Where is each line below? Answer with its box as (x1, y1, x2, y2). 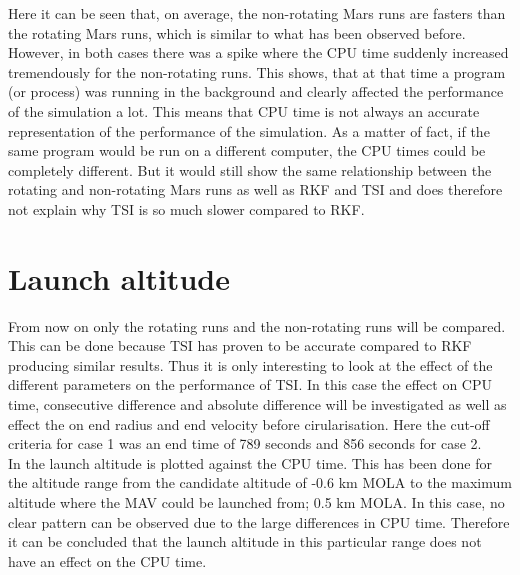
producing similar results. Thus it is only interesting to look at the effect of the (8, 354, 493, 375)
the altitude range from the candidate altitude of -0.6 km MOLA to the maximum (8, 472, 512, 493)
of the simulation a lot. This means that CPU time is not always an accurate (8, 100, 480, 121)
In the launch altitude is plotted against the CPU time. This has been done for (8, 452, 492, 473)
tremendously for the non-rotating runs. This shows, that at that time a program (8, 61, 506, 82)
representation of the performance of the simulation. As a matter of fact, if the (8, 120, 490, 141)
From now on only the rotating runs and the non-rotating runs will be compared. (8, 315, 506, 336)
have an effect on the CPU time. (8, 550, 207, 571)
